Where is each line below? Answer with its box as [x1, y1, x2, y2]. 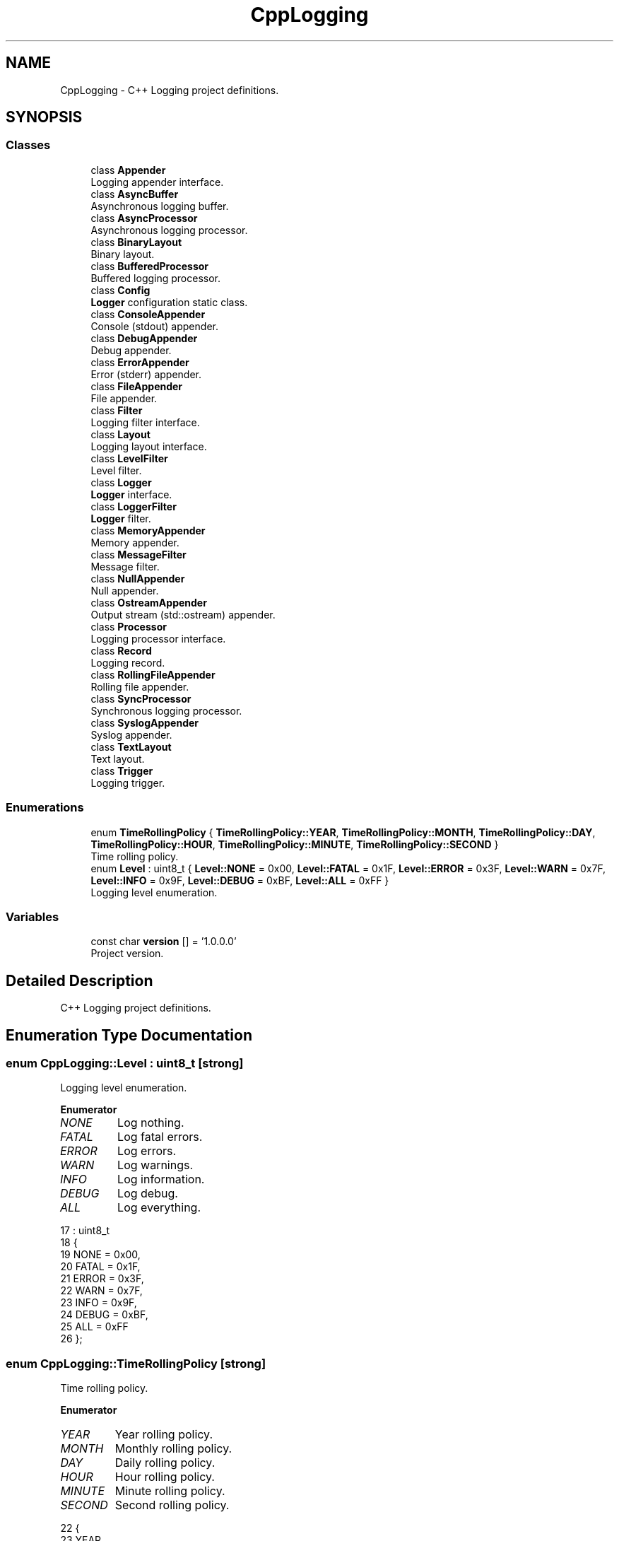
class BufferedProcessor [90, 259, 209, 272]
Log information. [117, 1172, 205, 1187]
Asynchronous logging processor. [90, 223, 248, 236]
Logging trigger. [90, 776, 165, 789]
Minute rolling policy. [114, 1484, 225, 1499]
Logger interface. [90, 488, 172, 500]
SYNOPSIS [6, 108, 83, 127]
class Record [90, 644, 152, 657]
